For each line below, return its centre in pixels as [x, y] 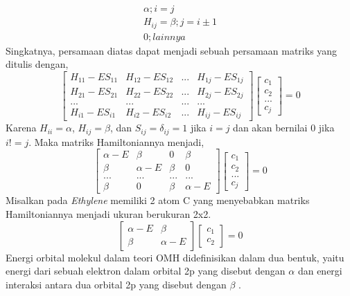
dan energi [320, 271]
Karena [21, 128]
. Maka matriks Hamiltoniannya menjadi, [116, 141]
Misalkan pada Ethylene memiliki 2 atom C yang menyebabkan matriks [158, 200]
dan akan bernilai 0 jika [284, 128]
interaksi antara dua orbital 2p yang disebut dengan [116, 284]
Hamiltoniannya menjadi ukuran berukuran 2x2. [108, 214]
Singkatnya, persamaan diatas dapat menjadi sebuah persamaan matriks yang [172, 50]
